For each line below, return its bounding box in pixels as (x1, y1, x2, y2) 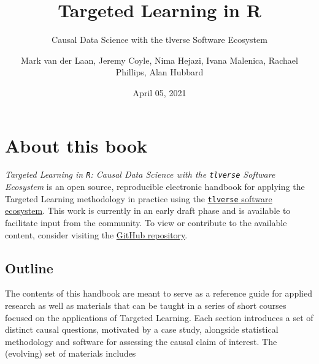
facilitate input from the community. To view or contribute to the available (5, 216, 287, 229)
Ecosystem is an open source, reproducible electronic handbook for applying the (5, 180, 305, 193)
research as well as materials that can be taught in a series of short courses (5, 298, 286, 311)
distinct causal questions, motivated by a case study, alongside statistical (5, 323, 279, 336)
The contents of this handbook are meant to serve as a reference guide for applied (5, 287, 312, 300)
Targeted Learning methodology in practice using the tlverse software (5, 192, 272, 205)
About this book (5, 132, 148, 157)
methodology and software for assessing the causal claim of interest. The (5, 335, 277, 347)
